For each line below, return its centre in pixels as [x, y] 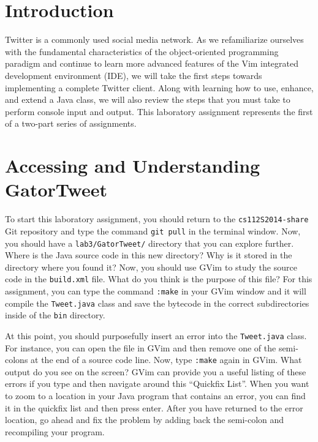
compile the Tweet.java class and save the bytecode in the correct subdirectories [157, 303]
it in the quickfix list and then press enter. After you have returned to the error [154, 407]
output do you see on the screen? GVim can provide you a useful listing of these [156, 371]
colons [17, 360]
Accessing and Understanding [133, 166]
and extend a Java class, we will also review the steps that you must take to [148, 99]
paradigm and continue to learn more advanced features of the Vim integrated [152, 63]
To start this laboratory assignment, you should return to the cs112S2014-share [157, 219]
